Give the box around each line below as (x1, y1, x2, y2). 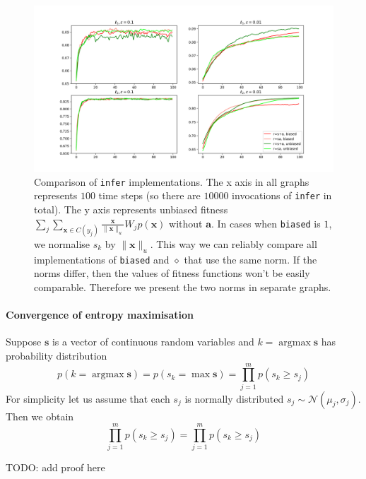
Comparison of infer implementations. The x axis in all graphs (34, 174, 309, 189)
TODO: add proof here (6, 460, 105, 475)
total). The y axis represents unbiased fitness (34, 202, 228, 217)
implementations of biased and (34, 252, 170, 266)
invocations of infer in (232, 188, 332, 203)
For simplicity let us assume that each (6, 391, 170, 406)
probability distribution (6, 348, 107, 362)
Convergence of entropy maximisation (6, 307, 194, 322)
